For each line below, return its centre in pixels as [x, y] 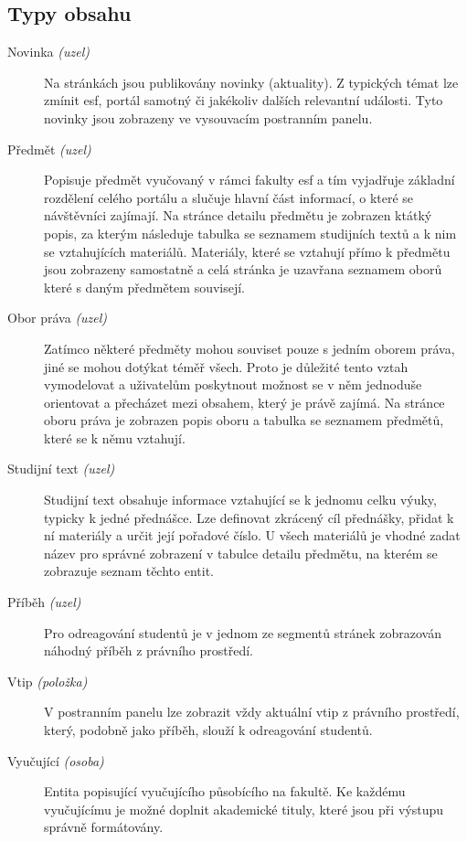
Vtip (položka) [48, 681]
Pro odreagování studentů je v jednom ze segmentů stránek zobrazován [243, 632]
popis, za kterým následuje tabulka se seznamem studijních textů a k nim [250, 233]
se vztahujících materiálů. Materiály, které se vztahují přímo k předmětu [247, 251]
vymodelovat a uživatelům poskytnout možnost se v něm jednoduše [233, 384]
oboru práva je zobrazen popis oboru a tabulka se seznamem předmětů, [244, 420]
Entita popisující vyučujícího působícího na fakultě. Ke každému [225, 791]
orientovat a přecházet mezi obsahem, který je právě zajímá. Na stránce [244, 402]
